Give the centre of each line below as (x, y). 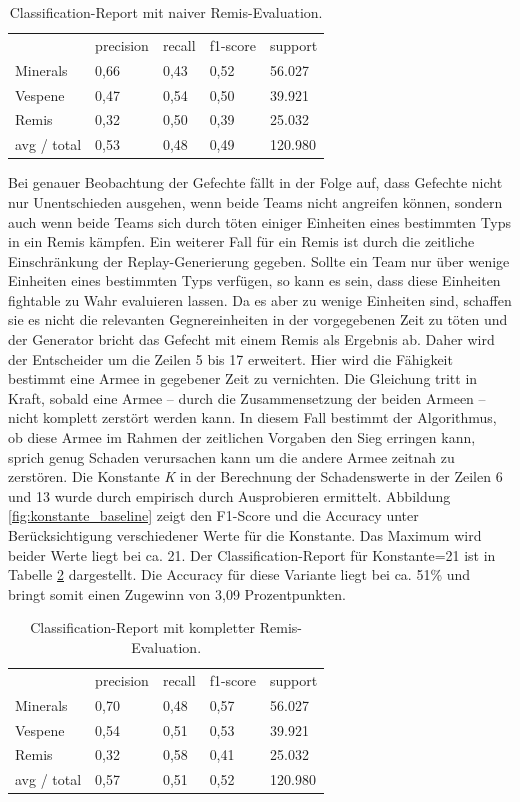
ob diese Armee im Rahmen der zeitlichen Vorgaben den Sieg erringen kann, (242, 437)
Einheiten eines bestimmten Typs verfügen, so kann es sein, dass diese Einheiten (254, 280)
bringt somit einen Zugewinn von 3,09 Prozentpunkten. (177, 593)
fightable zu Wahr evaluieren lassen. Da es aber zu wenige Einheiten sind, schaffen (260, 299)
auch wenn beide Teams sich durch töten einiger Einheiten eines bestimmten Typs (260, 221)
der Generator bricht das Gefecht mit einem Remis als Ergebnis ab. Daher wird (251, 339)
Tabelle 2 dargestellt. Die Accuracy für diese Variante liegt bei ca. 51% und (239, 574)
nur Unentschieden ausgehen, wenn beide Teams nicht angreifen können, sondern (255, 201)
